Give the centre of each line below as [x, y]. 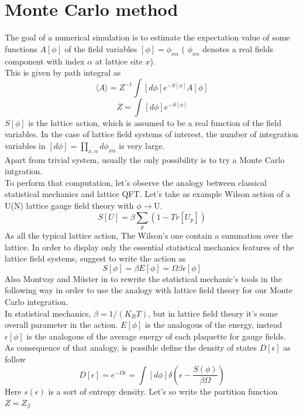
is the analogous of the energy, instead [214, 325]
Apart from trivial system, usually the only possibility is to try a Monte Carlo [145, 159]
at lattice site [119, 61]
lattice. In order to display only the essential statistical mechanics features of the [149, 247]
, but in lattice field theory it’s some [213, 313]
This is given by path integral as [63, 72]
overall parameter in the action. [61, 325]
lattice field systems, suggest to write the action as [95, 258]
